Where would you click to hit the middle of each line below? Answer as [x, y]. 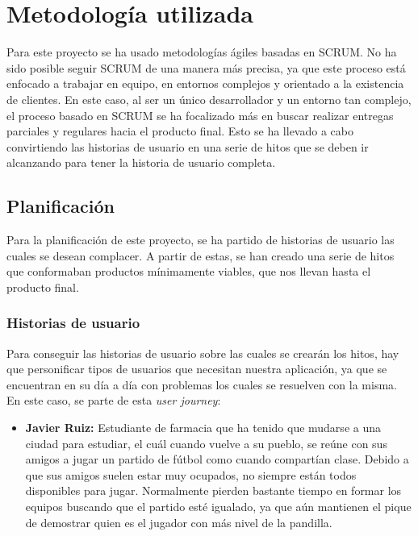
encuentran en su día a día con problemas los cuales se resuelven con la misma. [202, 384]
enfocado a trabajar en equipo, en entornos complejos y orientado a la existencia [205, 83]
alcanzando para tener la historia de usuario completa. [141, 162]
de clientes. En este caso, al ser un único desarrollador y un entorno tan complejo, [209, 99]
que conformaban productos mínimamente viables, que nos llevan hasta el [189, 271]
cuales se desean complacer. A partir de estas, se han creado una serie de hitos [201, 255]
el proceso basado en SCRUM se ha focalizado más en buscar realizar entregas [200, 115]
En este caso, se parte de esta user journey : [114, 400]
